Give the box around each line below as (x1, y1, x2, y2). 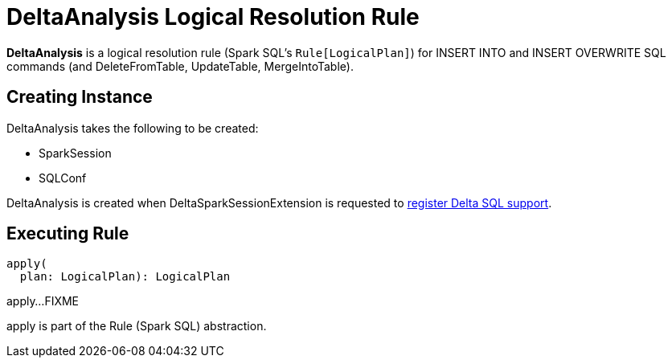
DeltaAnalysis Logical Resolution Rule (6, 3, 420, 31)
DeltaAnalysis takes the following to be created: (6, 121, 259, 135)
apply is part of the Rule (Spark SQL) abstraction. (6, 319, 267, 333)
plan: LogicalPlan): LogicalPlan (19, 270, 231, 284)
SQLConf (39, 170, 87, 185)
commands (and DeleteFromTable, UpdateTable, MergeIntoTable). (6, 59, 354, 73)
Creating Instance (6, 87, 153, 108)
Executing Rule (6, 223, 129, 244)
